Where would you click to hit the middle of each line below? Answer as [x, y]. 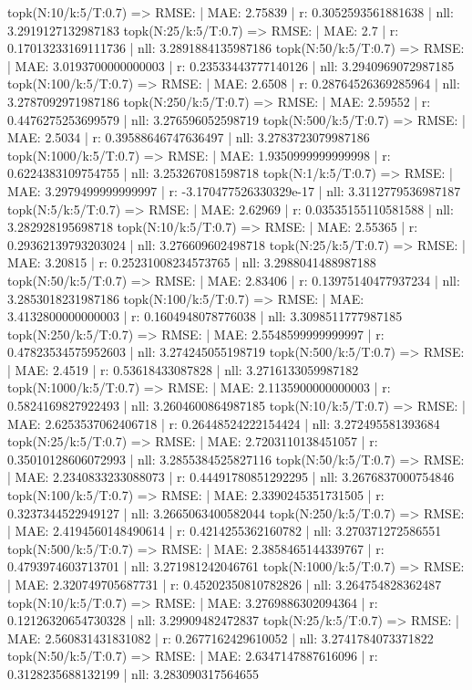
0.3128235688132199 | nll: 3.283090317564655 [133, 673]
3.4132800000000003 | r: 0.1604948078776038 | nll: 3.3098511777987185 [205, 316]
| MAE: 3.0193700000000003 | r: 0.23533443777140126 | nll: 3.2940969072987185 [231, 65]
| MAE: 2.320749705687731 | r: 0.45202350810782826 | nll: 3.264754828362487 [225, 584]
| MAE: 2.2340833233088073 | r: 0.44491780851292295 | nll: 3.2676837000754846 [231, 477]
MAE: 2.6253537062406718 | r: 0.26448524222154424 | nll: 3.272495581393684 [224, 423]
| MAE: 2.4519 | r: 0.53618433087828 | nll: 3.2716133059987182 [183, 369]
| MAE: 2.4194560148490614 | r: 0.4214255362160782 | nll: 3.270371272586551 [225, 531]
